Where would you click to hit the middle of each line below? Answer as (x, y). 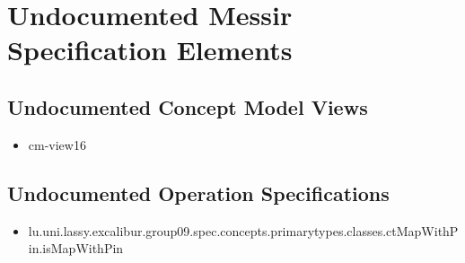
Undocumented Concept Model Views (188, 106)
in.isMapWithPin (76, 248)
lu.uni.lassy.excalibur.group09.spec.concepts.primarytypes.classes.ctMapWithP (243, 230)
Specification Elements (150, 50)
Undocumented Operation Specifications (198, 193)
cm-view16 (57, 144)
